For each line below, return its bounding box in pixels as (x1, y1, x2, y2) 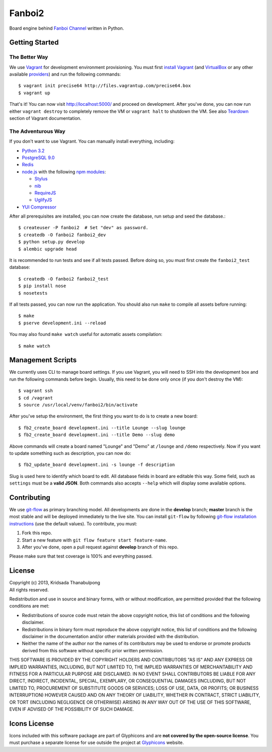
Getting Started (9, 38, 59, 47)
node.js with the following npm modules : (22, 169, 106, 175)
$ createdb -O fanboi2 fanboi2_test (18, 276, 109, 282)
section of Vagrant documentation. (9, 115, 82, 121)
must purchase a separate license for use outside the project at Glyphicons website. (9, 739, 184, 745)
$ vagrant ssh (18, 388, 53, 394)
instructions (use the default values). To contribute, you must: (9, 520, 138, 526)
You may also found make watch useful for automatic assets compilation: (9, 331, 163, 337)
